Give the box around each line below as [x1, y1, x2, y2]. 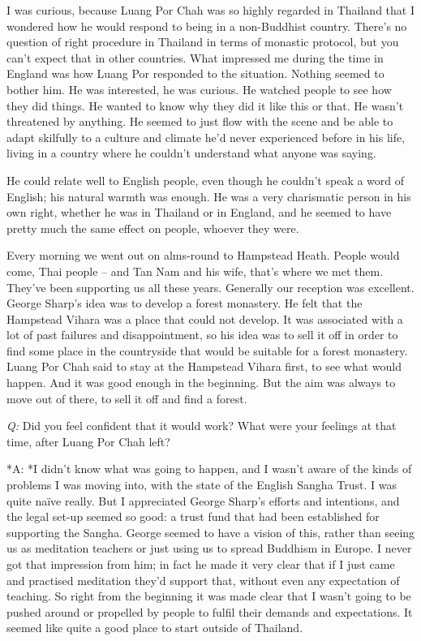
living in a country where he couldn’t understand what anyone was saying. [6, 144, 376, 161]
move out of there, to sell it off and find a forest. [6, 389, 247, 407]
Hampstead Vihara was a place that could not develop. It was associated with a [6, 310, 403, 327]
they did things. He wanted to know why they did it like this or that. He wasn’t [6, 97, 404, 114]
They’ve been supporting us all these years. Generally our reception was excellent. [6, 278, 415, 295]
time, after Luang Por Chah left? [6, 432, 170, 450]
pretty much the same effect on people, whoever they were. [6, 219, 299, 236]
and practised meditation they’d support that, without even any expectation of [6, 571, 400, 588]
